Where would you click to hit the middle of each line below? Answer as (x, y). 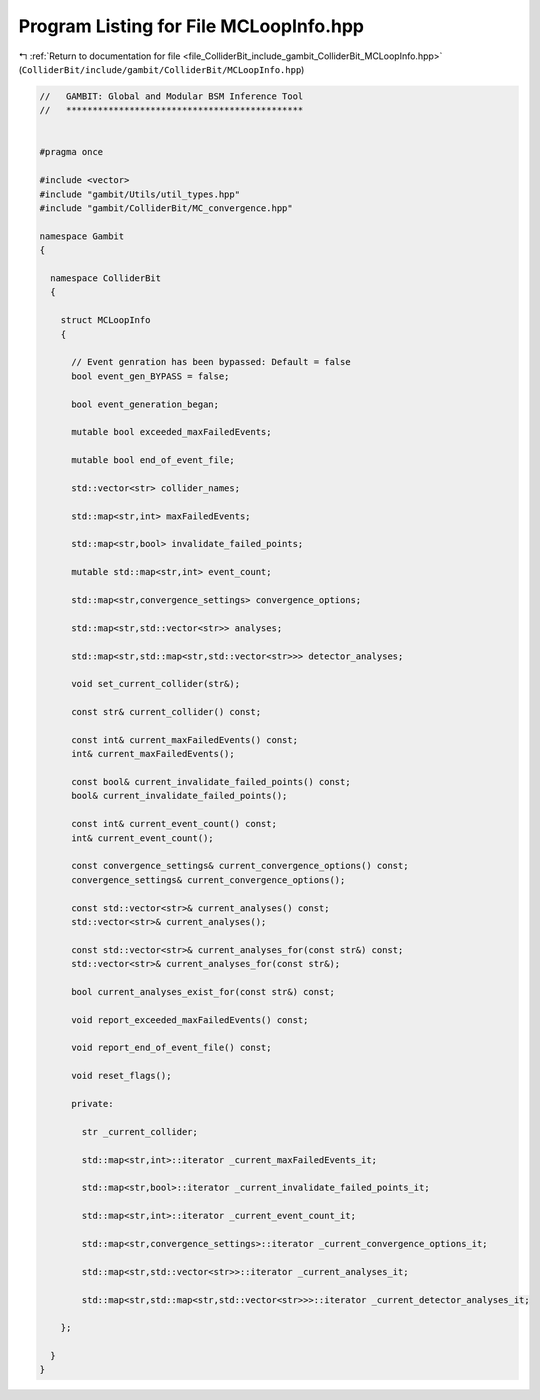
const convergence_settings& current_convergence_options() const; (240, 866)
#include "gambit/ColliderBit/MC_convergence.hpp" (166, 208)
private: (92, 1104)
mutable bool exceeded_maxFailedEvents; (171, 432)
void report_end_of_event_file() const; (171, 1048)
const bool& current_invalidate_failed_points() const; (211, 782)
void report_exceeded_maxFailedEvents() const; (190, 1019)
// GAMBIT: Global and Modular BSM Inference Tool (171, 96)
